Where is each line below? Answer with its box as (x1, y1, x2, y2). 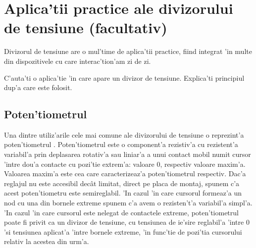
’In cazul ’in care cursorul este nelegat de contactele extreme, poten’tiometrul (4, 207, 239, 217)
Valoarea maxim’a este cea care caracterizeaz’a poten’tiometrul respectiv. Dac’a (4, 168, 246, 179)
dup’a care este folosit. (4, 82, 72, 93)
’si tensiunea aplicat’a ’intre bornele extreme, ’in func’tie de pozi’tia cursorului (4, 226, 242, 237)
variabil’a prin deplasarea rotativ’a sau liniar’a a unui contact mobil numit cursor (4, 149, 251, 159)
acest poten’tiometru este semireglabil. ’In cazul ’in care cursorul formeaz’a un (4, 188, 242, 198)
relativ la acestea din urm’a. (4, 236, 89, 247)
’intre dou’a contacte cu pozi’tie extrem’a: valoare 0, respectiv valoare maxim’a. (4, 158, 246, 169)
